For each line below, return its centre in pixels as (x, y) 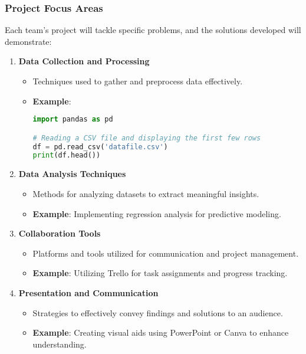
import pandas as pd (73, 119)
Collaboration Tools (60, 233)
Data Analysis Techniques (72, 174)
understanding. (60, 344)
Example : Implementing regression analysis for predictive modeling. (157, 213)
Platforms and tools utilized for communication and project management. (166, 253)
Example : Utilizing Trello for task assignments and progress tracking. (160, 273)
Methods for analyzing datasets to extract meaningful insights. (146, 193)
